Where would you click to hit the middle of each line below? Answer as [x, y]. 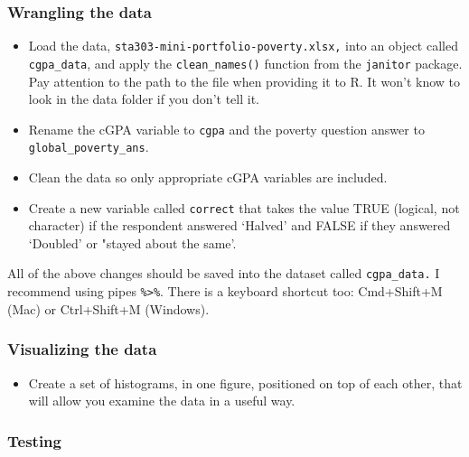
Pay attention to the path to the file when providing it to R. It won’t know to [244, 81]
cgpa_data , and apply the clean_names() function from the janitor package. [245, 63]
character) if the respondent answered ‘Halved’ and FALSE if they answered [239, 225]
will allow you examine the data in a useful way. [162, 401]
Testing [34, 440]
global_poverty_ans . [89, 147]
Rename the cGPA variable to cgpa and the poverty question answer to [226, 129]
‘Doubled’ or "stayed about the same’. [132, 242]
